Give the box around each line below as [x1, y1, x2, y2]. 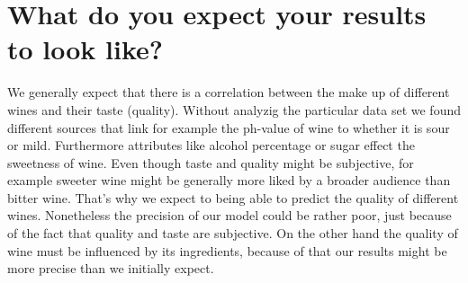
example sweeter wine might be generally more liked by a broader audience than [7, 171, 451, 190]
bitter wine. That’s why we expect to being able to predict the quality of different [7, 188, 459, 207]
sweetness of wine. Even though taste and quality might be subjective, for [7, 153, 414, 172]
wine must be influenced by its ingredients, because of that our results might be [7, 241, 447, 260]
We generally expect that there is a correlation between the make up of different [7, 83, 450, 102]
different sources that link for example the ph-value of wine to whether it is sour [7, 118, 450, 137]
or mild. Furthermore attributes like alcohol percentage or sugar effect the [7, 136, 415, 155]
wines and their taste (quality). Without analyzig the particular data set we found [7, 100, 461, 119]
